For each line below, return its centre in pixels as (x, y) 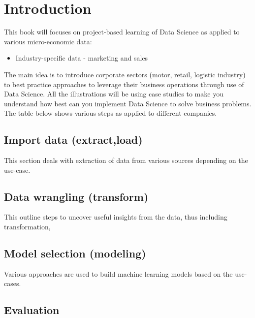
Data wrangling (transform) (76, 196)
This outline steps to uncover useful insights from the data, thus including (116, 217)
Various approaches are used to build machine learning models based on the (118, 273)
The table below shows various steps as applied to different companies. (111, 113)
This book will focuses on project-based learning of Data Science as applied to (122, 32)
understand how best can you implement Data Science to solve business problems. (128, 103)
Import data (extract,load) (73, 140)
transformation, (27, 227)
